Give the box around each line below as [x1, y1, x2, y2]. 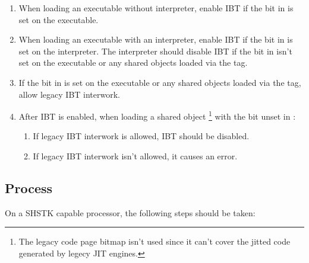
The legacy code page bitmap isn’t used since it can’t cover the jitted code [18, 235, 291, 248]
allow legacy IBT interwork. [18, 88, 120, 100]
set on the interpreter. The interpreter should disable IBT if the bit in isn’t [18, 44, 292, 57]
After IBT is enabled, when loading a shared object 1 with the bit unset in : [18, 108, 296, 122]
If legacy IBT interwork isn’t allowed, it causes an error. [33, 150, 238, 162]
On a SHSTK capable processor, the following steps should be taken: [5, 206, 256, 219]
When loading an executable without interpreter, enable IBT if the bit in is [18, 2, 294, 14]
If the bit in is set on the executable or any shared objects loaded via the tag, [18, 76, 301, 88]
